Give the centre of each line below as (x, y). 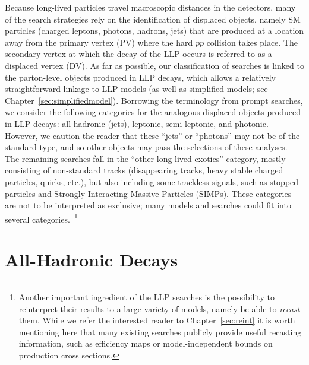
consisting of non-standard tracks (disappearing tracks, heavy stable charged (144, 170)
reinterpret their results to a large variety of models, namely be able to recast (159, 308)
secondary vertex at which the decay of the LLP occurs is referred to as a (138, 54)
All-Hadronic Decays (92, 260)
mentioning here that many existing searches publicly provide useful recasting (160, 331)
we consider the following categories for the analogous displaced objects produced (153, 112)
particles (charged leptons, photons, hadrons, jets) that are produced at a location (154, 31)
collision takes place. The (252, 42)
